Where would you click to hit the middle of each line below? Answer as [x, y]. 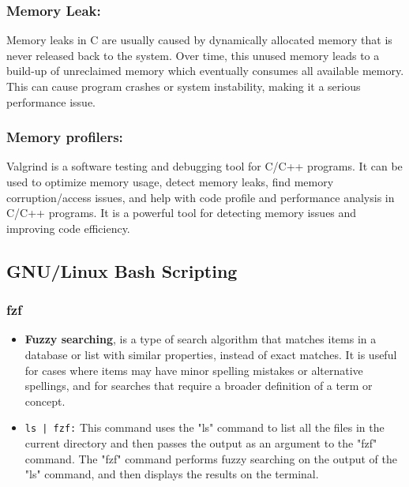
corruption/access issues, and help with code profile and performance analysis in [201, 197]
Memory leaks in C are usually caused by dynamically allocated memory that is [199, 40]
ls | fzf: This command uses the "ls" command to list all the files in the [204, 427]
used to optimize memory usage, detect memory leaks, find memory [170, 182]
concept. [45, 401]
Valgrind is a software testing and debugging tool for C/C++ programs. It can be [204, 166]
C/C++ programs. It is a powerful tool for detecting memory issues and [182, 213]
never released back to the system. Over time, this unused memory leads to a [193, 55]
